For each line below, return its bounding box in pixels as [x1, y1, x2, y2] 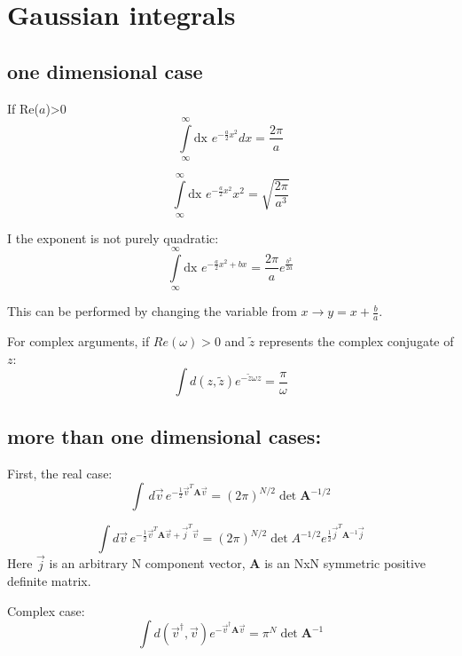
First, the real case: [7, 463, 113, 482]
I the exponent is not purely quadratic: [7, 228, 219, 247]
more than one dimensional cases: [7, 422, 322, 449]
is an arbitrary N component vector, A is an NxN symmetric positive [49, 554, 427, 573]
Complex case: [7, 601, 85, 620]
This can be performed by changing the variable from [7, 302, 297, 320]
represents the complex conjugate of [258, 332, 454, 351]
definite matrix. [7, 572, 91, 590]
